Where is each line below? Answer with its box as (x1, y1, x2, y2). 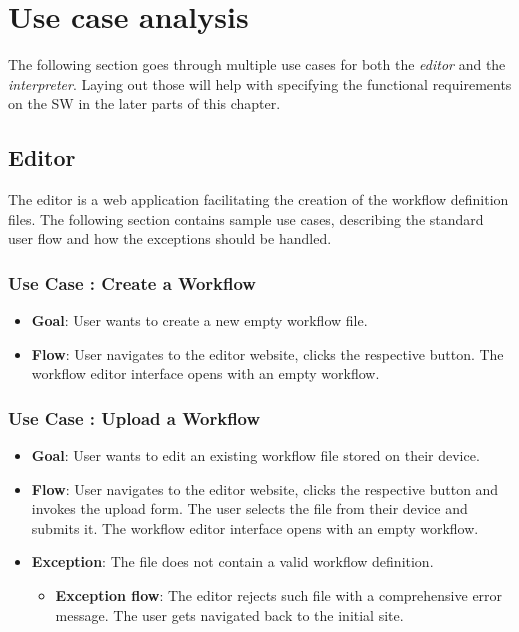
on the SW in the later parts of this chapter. (8, 93, 281, 114)
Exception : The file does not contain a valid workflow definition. (31, 551, 434, 572)
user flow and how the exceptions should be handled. (8, 228, 332, 249)
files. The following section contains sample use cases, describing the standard (8, 208, 484, 229)
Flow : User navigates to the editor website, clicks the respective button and (31, 478, 499, 499)
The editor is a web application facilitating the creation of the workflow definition (8, 189, 509, 210)
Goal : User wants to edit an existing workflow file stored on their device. (31, 445, 480, 466)
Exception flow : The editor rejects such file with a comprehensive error (55, 585, 503, 606)
